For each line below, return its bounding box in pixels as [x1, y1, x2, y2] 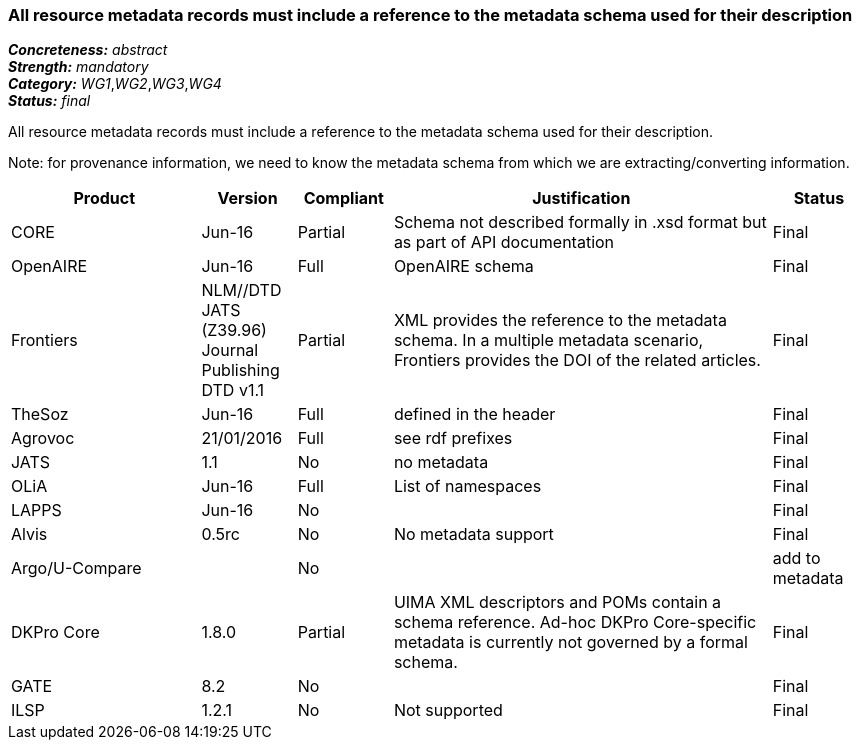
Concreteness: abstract [8, 41, 168, 59]
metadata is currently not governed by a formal [393, 632, 748, 653]
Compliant [303, 188, 384, 209]
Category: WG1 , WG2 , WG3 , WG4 [8, 75, 222, 93]
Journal [201, 340, 259, 361]
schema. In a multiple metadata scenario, [393, 330, 704, 351]
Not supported [393, 700, 503, 721]
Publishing [201, 360, 280, 381]
